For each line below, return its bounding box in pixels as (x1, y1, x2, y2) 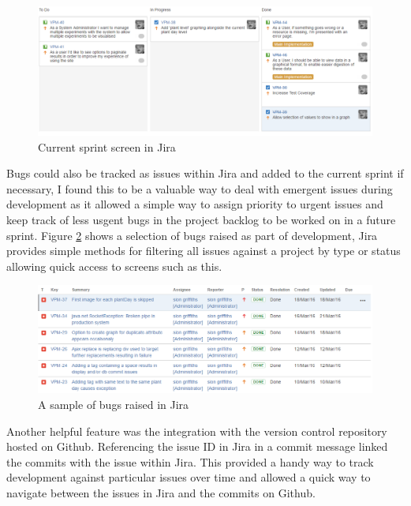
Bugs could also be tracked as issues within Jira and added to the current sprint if (6, 165, 404, 182)
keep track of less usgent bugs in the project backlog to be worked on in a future (6, 211, 396, 227)
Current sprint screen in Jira (38, 138, 176, 155)
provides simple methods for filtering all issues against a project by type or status (6, 242, 401, 259)
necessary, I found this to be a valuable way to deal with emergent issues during (6, 180, 393, 197)
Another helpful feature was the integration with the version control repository (6, 422, 387, 439)
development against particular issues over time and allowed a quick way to (6, 469, 371, 485)
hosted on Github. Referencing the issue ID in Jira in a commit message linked (6, 438, 388, 455)
